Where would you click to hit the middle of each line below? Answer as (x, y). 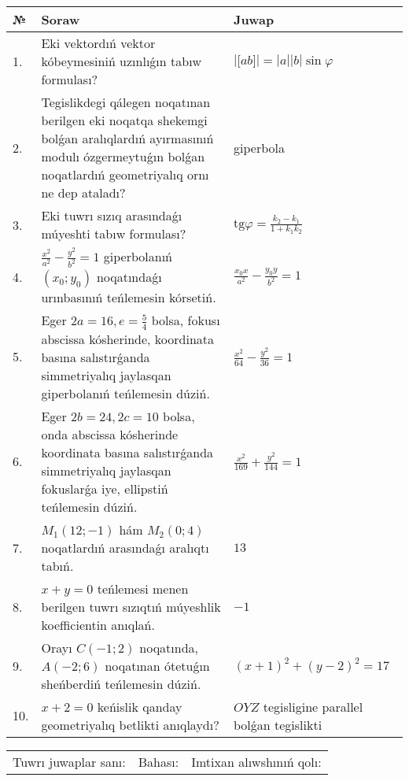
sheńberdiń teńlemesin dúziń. (121, 683)
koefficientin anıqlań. (98, 624)
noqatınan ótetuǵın (157, 665)
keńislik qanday (140, 706)
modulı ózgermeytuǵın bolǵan (123, 156)
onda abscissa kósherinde (110, 434)
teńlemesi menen (143, 588)
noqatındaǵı (129, 277)
